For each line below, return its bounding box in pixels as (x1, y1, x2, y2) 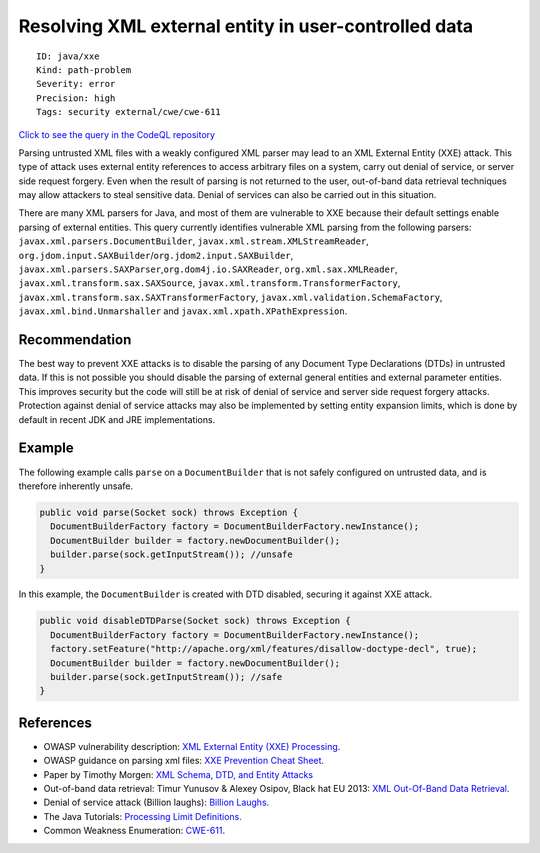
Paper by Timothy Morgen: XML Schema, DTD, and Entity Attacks (43, 768, 314, 780)
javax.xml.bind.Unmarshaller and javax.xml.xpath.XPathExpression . (18, 305, 348, 317)
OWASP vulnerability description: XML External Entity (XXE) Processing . (43, 740, 341, 752)
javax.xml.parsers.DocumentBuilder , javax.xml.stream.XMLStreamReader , (18, 235, 369, 247)
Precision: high (36, 92, 116, 104)
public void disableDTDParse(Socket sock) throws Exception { (39, 615, 351, 627)
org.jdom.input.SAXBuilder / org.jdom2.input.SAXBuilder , (18, 249, 294, 261)
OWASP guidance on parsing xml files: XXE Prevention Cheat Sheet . (43, 755, 325, 767)
